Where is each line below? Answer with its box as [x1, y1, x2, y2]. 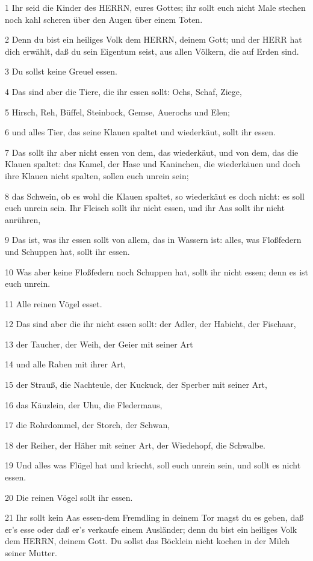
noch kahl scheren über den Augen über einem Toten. [5, 13, 203, 25]
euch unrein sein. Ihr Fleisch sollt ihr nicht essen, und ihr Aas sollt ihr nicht [5, 201, 285, 214]
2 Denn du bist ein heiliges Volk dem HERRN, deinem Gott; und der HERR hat [5, 33, 302, 46]
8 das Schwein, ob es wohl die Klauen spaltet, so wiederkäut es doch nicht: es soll [5, 189, 305, 202]
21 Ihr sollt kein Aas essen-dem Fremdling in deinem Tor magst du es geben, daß [5, 511, 304, 524]
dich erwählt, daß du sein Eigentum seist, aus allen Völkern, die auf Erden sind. [5, 44, 299, 57]
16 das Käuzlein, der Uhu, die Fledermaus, [5, 398, 163, 411]
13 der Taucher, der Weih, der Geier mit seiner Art [5, 337, 193, 350]
